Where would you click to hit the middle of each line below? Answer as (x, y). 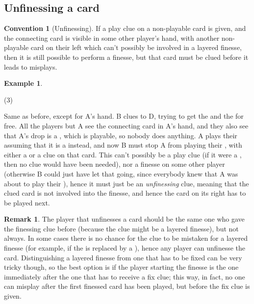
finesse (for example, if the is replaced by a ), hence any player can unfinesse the (125, 248)
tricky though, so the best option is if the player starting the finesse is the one (121, 267)
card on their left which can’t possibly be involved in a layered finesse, (136, 47)
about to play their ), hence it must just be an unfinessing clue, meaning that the (127, 183)
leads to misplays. (31, 66)
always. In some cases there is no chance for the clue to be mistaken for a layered (126, 238)
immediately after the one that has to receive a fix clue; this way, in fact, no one (125, 276)
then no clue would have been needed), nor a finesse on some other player (114, 164)
